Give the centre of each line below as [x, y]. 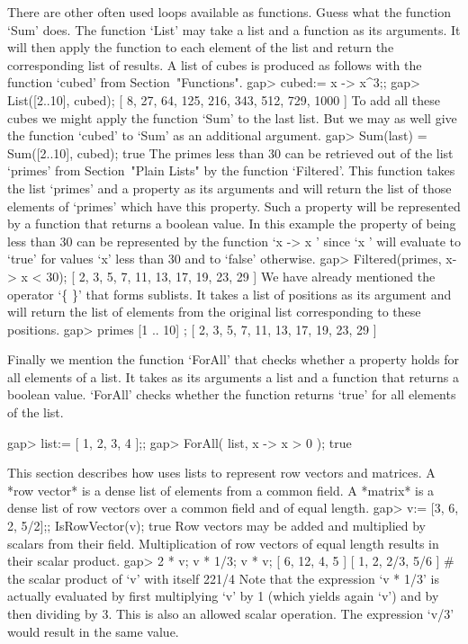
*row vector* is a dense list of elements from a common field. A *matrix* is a [221, 490]
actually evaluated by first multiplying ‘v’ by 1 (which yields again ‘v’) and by [223, 596]
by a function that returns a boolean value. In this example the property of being [232, 224]
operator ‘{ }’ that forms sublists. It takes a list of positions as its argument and [229, 294]
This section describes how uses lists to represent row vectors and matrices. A [221, 473]
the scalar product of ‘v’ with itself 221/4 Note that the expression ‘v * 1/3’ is [223, 578]
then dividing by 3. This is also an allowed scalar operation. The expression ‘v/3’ [231, 613]
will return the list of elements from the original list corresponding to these [214, 312]
